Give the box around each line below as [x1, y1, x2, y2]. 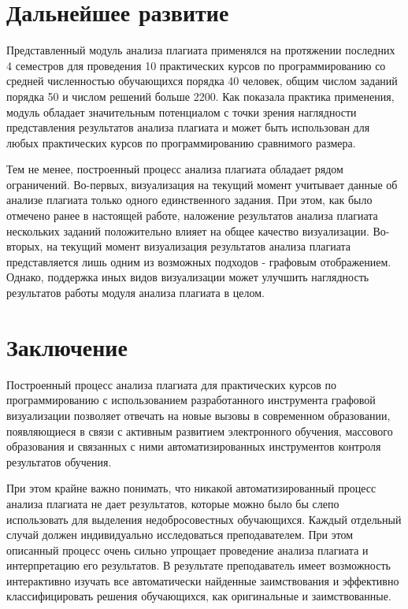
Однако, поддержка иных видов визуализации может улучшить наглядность [6, 269, 369, 285]
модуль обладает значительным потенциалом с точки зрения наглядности [6, 103, 357, 120]
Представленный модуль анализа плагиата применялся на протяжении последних [6, 42, 395, 58]
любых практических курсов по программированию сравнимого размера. [6, 134, 356, 150]
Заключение [6, 330, 128, 362]
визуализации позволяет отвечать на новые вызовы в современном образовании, [6, 407, 391, 423]
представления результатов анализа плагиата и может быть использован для [6, 119, 370, 136]
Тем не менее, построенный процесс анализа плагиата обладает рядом [6, 161, 343, 177]
